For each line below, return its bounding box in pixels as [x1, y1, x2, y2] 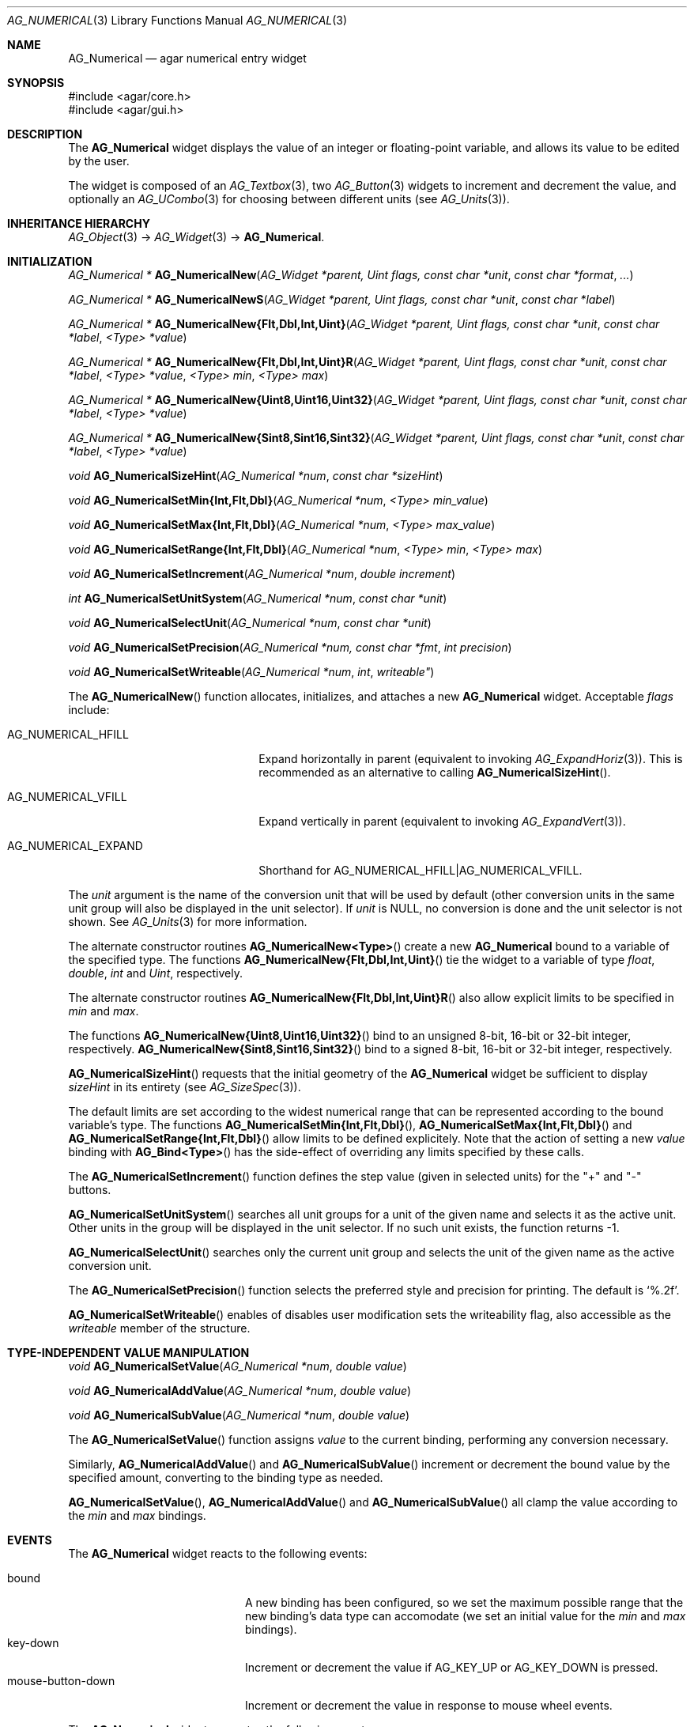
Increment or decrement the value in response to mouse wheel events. [245, 1699, 613, 1712]
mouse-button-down [7, 1674, 115, 1687]
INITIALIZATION [7, 255, 92, 268]
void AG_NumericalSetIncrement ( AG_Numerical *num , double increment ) [68, 567, 456, 580]
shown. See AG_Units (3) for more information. [68, 915, 307, 928]
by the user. [68, 154, 130, 168]
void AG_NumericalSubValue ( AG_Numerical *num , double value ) [68, 1408, 410, 1422]
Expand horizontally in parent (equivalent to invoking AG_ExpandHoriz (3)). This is [258, 752, 683, 765]
